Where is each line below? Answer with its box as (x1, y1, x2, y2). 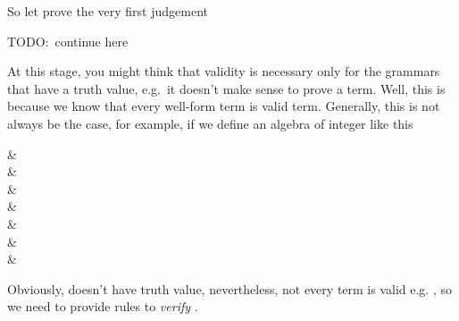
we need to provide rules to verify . (7, 297, 198, 316)
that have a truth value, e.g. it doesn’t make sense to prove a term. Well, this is (7, 79, 446, 97)
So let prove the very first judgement (7, 2, 208, 20)
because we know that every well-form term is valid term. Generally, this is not (7, 97, 440, 115)
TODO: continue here (7, 31, 129, 50)
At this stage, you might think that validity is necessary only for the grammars (7, 62, 440, 80)
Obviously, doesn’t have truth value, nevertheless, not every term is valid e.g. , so (7, 279, 452, 298)
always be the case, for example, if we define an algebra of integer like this (7, 114, 413, 132)
